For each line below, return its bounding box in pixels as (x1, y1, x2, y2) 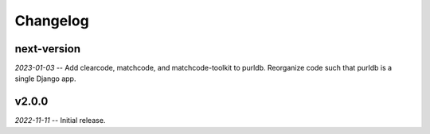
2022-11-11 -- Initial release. (14, 116, 106, 125)
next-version (14, 42, 81, 56)
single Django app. (14, 74, 76, 83)
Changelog (14, 12, 89, 29)
